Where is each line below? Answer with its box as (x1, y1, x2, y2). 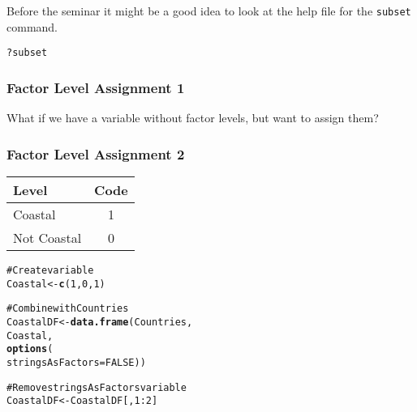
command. (6, 18, 58, 35)
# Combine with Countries (6, 303, 129, 315)
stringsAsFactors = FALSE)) (6, 356, 146, 368)
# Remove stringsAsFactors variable (6, 381, 187, 393)
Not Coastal (13, 227, 82, 247)
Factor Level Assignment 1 (6, 77, 185, 97)
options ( (6, 343, 54, 355)
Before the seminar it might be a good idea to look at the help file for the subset (6, 2, 411, 19)
